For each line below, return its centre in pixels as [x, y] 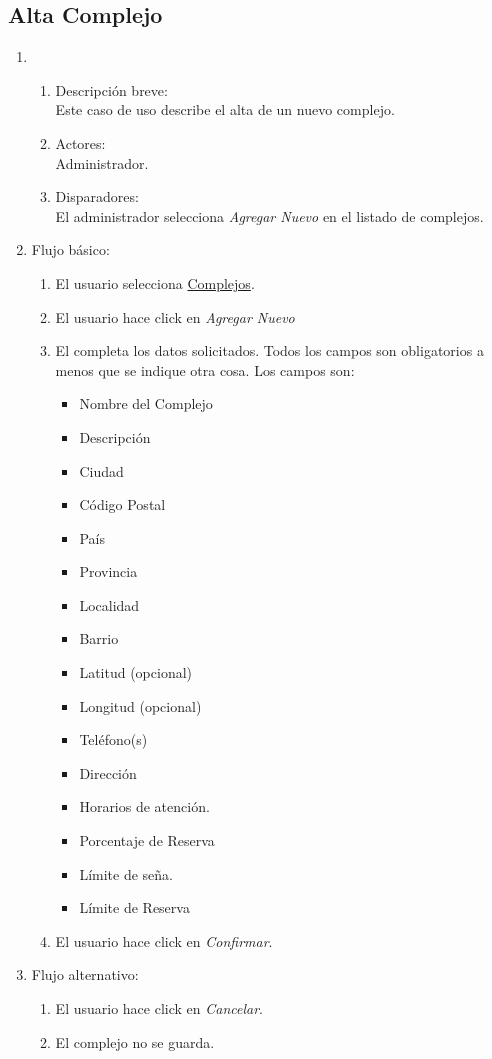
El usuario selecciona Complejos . [155, 282]
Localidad [109, 604]
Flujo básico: [70, 249]
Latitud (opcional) [136, 672]
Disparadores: [97, 196]
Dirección [108, 772]
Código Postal [122, 504]
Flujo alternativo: [85, 974]
